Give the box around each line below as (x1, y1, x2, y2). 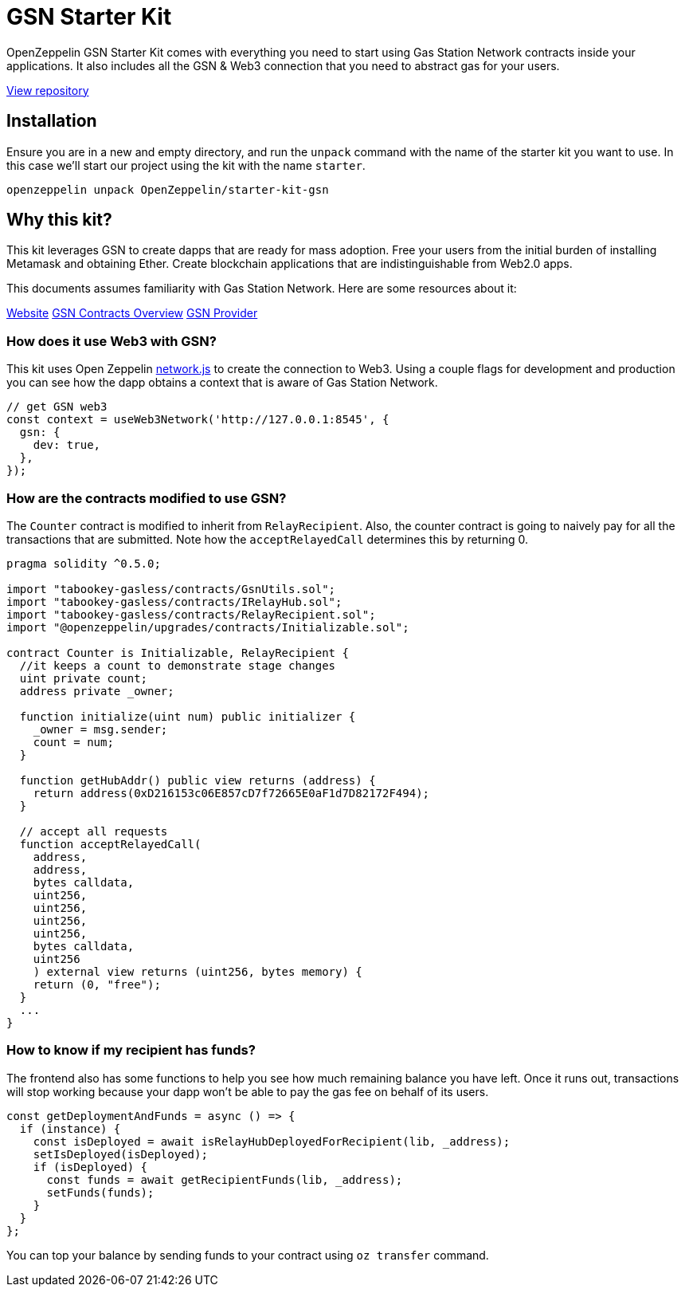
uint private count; (19, 671, 148, 685)
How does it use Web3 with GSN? (6, 332, 217, 349)
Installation (6, 111, 97, 132)
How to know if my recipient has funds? (6, 1042, 256, 1059)
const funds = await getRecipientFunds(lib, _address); (46, 1173, 403, 1186)
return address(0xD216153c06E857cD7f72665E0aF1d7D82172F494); (33, 786, 430, 800)
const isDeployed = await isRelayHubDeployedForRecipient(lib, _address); (33, 1134, 511, 1148)
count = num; (33, 735, 114, 749)
